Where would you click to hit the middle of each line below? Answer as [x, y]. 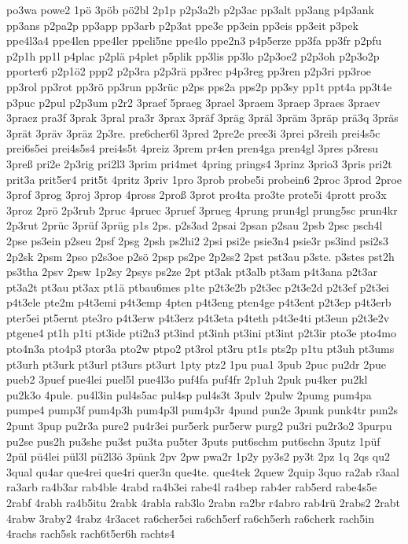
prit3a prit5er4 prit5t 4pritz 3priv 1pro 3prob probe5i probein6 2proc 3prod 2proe [204, 179]
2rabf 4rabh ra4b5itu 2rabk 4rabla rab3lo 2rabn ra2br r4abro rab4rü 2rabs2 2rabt [203, 502]
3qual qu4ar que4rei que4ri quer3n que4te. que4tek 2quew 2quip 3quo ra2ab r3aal [203, 471]
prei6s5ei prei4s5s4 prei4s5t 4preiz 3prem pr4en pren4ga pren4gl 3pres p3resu [192, 148]
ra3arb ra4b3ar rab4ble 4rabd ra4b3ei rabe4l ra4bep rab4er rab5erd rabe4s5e [192, 487]
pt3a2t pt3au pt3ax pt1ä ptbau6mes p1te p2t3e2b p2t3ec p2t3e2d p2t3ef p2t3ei [198, 287]
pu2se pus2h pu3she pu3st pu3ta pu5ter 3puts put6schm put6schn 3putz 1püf [193, 441]
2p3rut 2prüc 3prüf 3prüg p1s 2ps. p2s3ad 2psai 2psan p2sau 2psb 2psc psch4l [195, 225]
